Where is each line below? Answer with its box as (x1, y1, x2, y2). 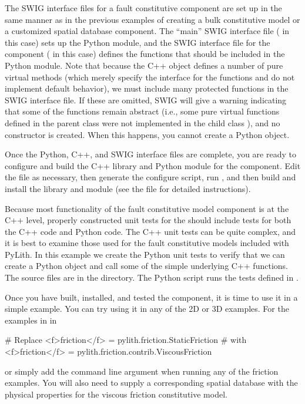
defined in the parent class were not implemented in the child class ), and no (5, 116, 280, 129)
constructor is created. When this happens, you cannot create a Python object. (5, 128, 290, 140)
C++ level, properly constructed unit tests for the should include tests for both (5, 214, 291, 226)
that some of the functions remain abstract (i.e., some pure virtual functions (5, 105, 280, 117)
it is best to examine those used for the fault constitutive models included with (5, 237, 289, 249)
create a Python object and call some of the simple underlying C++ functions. (5, 260, 288, 272)
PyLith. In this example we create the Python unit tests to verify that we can (5, 248, 285, 260)
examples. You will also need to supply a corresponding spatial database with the (5, 376, 298, 389)
